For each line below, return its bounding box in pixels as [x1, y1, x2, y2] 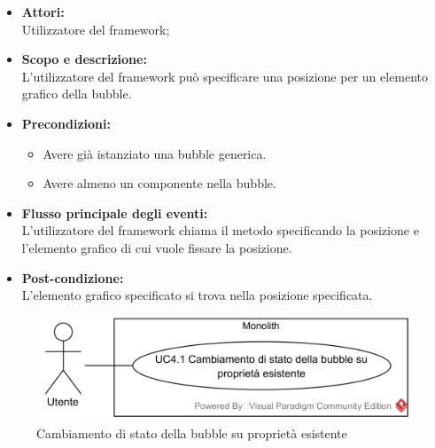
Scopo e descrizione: [21, 50, 147, 68]
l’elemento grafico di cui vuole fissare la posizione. [21, 238, 292, 256]
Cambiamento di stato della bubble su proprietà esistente [36, 423, 347, 442]
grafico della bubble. [21, 84, 132, 103]
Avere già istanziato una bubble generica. [43, 144, 267, 162]
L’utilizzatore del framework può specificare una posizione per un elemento [21, 67, 429, 85]
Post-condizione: [21, 268, 124, 287]
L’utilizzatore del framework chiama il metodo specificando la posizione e [21, 221, 419, 240]
